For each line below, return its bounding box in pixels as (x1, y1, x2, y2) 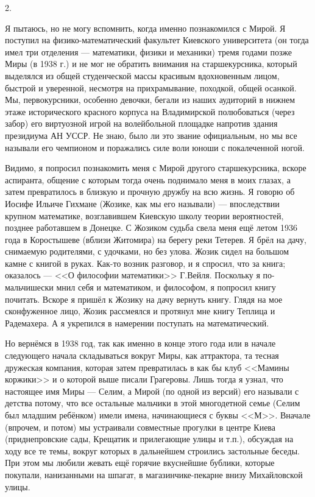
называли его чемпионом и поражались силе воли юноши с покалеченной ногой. (5, 141, 305, 153)
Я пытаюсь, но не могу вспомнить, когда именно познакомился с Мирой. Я (5, 21, 286, 34)
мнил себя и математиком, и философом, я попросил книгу (56, 281, 276, 294)
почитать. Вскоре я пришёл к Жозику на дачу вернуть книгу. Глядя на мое (5, 292, 283, 305)
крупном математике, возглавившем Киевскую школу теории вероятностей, (5, 209, 284, 222)
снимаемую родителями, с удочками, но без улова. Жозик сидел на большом (5, 245, 289, 258)
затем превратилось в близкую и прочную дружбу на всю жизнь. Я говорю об (5, 185, 295, 198)
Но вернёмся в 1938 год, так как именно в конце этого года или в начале (5, 337, 276, 350)
